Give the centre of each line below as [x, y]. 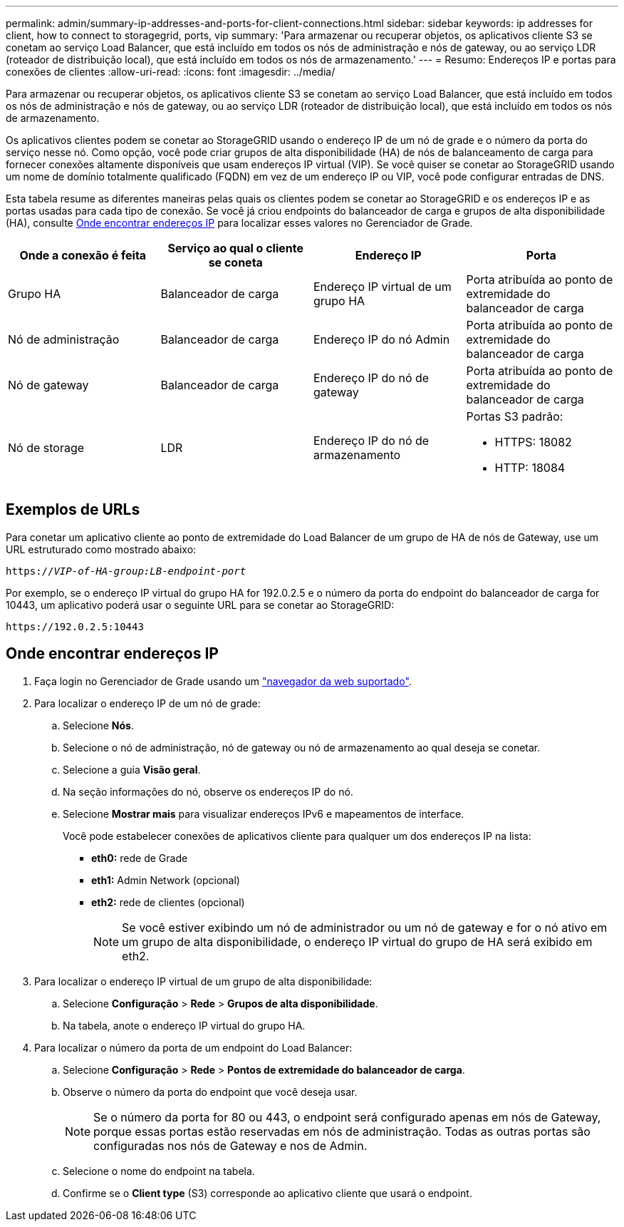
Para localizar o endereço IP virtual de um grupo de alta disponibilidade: [203, 981]
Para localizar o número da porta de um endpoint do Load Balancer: [193, 1047]
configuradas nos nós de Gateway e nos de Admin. [230, 1145]
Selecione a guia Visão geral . [132, 769]
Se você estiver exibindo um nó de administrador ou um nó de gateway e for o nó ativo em [365, 927]
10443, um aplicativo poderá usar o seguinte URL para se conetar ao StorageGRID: [200, 605]
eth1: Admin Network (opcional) [166, 880]
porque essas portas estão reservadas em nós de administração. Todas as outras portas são [342, 1131]
